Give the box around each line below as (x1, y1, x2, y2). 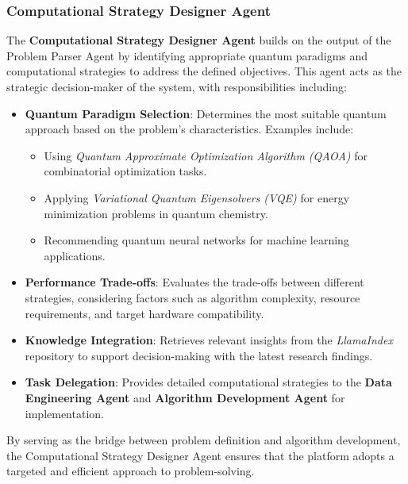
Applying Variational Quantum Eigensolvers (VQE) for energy (44, 189, 350, 206)
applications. (44, 247, 106, 263)
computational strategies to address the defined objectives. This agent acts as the (6, 63, 402, 79)
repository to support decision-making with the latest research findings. (25, 347, 373, 363)
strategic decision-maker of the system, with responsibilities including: (6, 79, 347, 94)
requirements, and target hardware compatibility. (25, 305, 264, 321)
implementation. (25, 405, 104, 421)
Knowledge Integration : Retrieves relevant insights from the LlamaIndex (25, 332, 393, 348)
